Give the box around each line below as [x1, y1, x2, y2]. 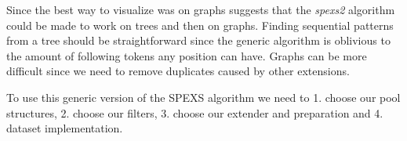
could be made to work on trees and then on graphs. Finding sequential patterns [6, 16, 394, 33]
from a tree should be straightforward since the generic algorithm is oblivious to [6, 32, 391, 49]
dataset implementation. [6, 120, 123, 136]
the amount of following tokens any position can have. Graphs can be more [6, 47, 367, 63]
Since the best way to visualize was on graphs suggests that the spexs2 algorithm [6, 2, 395, 17]
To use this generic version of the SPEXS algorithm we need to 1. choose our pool [6, 89, 401, 105]
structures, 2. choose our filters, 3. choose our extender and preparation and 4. [6, 104, 383, 121]
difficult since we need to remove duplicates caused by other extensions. [6, 63, 350, 79]
